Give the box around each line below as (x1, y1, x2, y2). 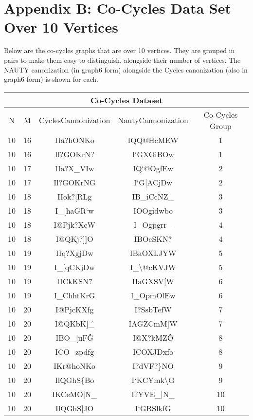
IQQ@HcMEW (127, 134, 179, 146)
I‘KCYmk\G (131, 374, 175, 385)
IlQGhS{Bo (55, 374, 94, 385)
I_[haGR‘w (55, 204, 94, 216)
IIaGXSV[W (132, 275, 174, 287)
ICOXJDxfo (133, 346, 174, 357)
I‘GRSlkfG (135, 402, 171, 414)
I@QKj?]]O (55, 233, 93, 244)
